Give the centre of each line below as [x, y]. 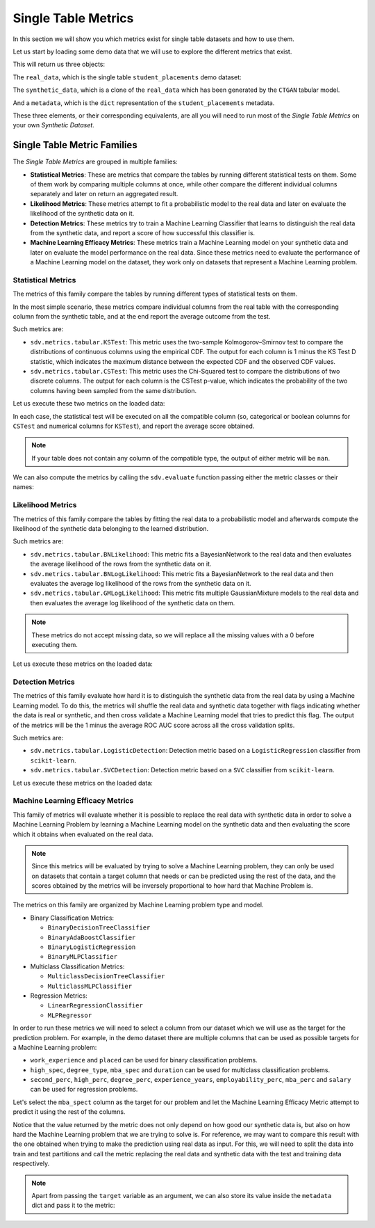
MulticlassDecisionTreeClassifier [106, 976]
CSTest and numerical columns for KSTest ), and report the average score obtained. [134, 426]
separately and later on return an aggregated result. [104, 194]
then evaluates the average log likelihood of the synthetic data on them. [133, 603]
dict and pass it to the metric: [73, 1205]
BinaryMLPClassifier [83, 957]
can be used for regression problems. [84, 1090]
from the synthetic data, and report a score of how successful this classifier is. [143, 232]
